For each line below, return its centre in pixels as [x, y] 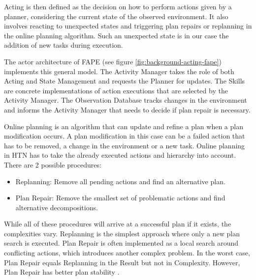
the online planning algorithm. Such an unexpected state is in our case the [116, 35]
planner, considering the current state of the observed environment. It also [116, 16]
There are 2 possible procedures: [53, 164]
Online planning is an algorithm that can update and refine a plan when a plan [124, 126]
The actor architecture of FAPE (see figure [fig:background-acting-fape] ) [113, 61]
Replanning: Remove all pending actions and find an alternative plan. [120, 181]
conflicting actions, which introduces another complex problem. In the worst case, [127, 253]
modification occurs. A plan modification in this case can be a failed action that [125, 136]
